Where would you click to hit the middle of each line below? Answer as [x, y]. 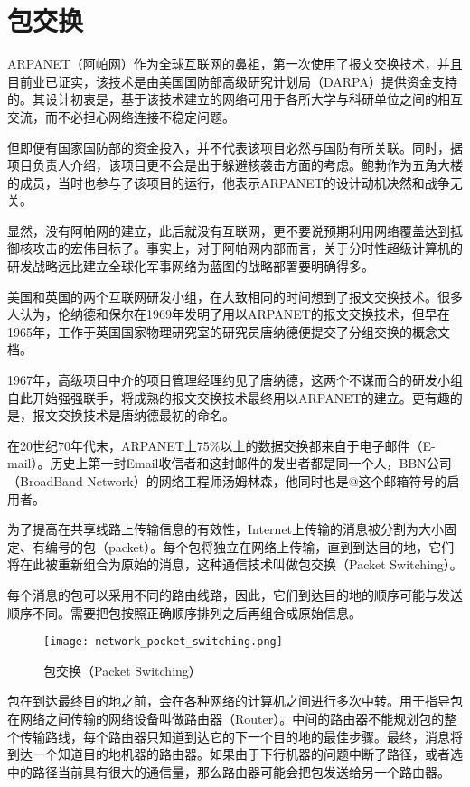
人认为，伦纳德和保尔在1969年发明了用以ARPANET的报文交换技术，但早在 [229, 314]
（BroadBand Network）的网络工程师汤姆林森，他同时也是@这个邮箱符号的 [227, 481]
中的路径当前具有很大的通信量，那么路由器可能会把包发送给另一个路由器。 [229, 771]
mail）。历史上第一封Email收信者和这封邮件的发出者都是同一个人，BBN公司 [230, 463]
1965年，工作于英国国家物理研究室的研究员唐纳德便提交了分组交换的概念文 [229, 331]
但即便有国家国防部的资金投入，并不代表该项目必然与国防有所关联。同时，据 [235, 147]
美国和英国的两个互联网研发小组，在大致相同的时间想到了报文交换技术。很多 [235, 296]
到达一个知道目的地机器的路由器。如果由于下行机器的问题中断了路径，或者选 [235, 754]
